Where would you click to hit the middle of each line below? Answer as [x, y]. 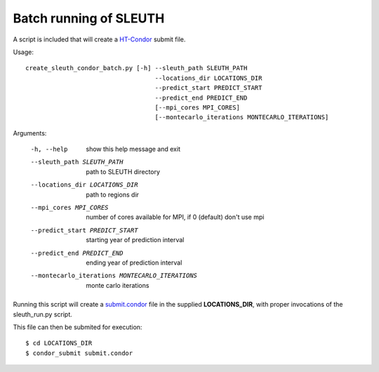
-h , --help [49, 150]
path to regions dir [113, 194]
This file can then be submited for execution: [78, 327]
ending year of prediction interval [134, 263]
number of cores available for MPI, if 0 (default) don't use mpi [175, 217]
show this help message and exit [133, 149]
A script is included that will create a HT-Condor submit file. [99, 39]
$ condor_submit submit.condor [79, 353]
